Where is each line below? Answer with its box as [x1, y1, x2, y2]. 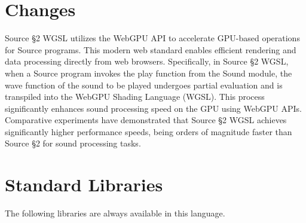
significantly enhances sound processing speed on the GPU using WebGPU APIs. [5, 102, 302, 114]
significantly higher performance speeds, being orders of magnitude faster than [5, 125, 292, 138]
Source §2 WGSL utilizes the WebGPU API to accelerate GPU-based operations [5, 32, 300, 44]
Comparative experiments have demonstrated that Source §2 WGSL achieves [5, 114, 287, 126]
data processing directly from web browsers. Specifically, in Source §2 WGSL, [5, 55, 289, 68]
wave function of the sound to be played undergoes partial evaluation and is [5, 78, 283, 91]
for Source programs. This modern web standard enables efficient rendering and [5, 43, 296, 56]
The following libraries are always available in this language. [5, 207, 225, 219]
